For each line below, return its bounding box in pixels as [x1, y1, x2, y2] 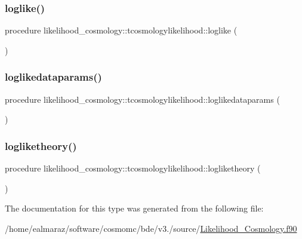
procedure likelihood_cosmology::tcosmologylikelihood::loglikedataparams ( [5, 93, 280, 105]
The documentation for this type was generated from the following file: [5, 202, 264, 215]
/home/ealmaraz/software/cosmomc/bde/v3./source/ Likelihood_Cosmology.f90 [5, 222, 297, 234]
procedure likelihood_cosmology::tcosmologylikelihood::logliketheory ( [5, 162, 261, 174]
